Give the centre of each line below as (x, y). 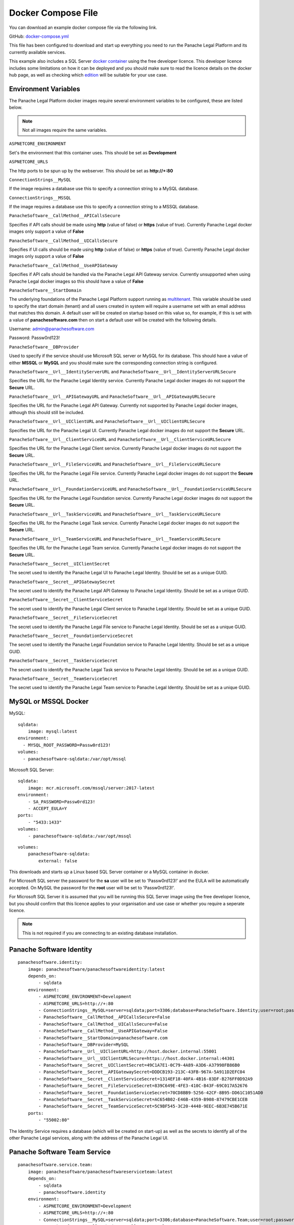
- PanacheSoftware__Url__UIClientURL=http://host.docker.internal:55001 (128, 1052)
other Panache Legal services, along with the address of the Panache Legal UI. (89, 1138)
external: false (58, 861)
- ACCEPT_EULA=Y (47, 808)
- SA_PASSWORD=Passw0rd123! (61, 802)
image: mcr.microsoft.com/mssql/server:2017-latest (91, 788)
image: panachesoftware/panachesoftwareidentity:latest (96, 969)
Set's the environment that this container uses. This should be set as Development (93, 152)
